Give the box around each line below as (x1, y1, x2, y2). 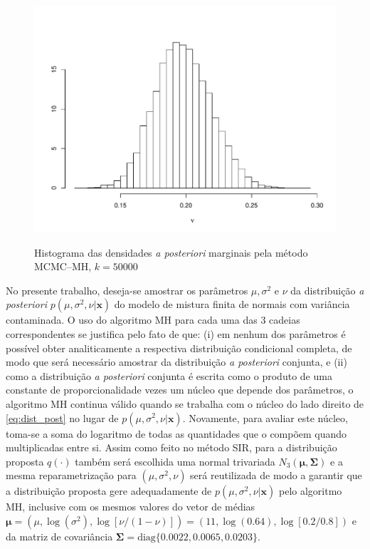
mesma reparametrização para (6, 468, 137, 483)
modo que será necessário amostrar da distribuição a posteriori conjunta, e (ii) (6, 354, 347, 369)
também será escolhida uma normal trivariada (75, 453, 275, 468)
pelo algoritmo (279, 483, 342, 498)
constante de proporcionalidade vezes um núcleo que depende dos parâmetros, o (6, 382, 354, 397)
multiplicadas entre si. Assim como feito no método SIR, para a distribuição (6, 440, 337, 455)
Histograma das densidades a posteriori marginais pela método (34, 245, 308, 260)
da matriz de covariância (6, 528, 113, 543)
